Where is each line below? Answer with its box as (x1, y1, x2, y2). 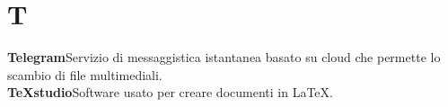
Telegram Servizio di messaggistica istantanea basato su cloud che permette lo (7, 48, 441, 67)
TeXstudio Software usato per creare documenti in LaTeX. (7, 83, 333, 102)
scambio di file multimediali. (7, 65, 163, 84)
